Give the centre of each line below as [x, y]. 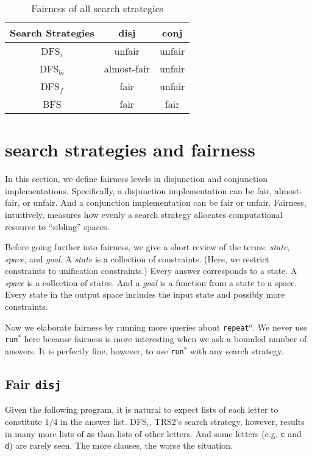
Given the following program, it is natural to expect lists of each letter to [142, 409]
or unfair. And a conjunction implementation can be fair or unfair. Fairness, [165, 202]
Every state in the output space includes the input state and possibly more [145, 294]
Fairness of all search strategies [97, 8]
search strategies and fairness [130, 149]
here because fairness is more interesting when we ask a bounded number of [165, 339]
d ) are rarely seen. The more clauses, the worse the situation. [119, 445]
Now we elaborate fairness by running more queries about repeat [127, 327]
